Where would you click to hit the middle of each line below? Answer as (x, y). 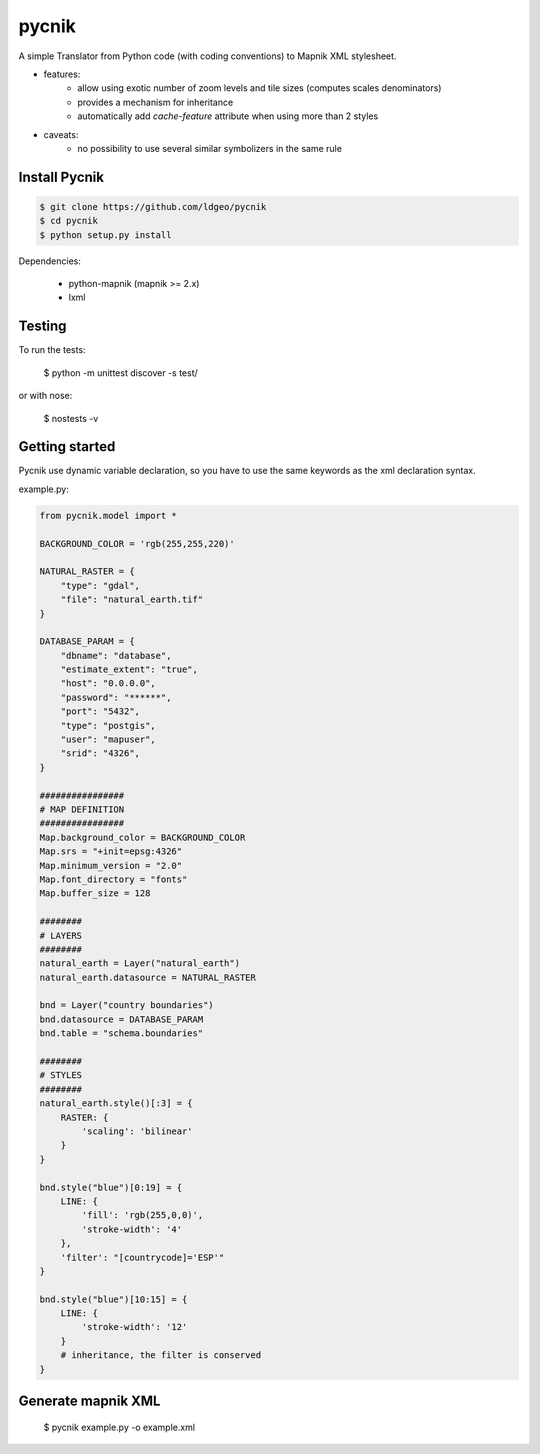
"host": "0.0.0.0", (108, 683)
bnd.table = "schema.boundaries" (121, 1033)
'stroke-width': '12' (134, 1327)
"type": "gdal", (100, 585)
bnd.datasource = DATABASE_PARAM (121, 1019)
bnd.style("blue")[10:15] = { (113, 1299)
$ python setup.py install (105, 234)
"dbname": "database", (116, 655)
